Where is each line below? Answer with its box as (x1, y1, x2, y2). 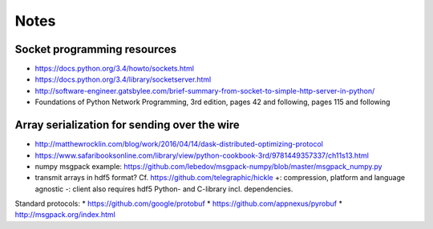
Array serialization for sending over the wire (14, 119, 240, 132)
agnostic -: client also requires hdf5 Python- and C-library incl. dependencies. (34, 184, 293, 194)
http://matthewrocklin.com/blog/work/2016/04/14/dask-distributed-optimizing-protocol (34, 139, 324, 149)
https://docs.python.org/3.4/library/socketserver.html (34, 74, 212, 84)
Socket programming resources (14, 42, 177, 56)
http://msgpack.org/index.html (14, 210, 115, 219)
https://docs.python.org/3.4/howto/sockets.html (34, 64, 194, 74)
